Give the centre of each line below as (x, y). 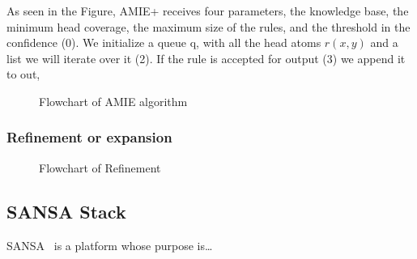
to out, (23, 74)
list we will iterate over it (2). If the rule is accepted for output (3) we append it (206, 58)
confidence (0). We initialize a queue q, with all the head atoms (164, 42)
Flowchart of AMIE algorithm (113, 101)
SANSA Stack (66, 211)
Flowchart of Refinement (100, 167)
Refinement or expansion (89, 137)
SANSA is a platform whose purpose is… (110, 245)
